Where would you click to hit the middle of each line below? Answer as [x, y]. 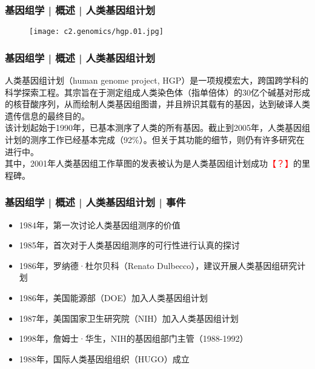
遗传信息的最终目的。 [47, 115]
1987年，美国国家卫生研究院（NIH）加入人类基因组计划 [129, 318]
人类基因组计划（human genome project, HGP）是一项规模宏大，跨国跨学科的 [157, 80]
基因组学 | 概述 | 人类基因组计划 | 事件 [95, 202]
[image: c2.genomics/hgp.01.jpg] [96, 32]
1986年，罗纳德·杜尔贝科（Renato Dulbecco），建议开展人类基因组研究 [158, 265]
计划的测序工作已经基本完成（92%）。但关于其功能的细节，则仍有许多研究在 [155, 140]
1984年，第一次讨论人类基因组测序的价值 [100, 224]
